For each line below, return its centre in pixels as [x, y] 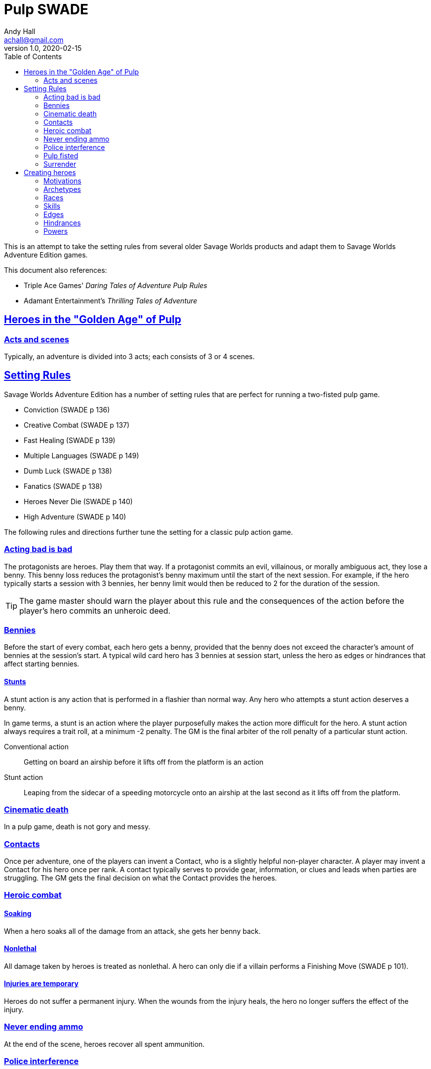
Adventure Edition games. [46, 255]
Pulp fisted [61, 155]
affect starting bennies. [42, 664]
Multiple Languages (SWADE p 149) [81, 455]
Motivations [62, 181]
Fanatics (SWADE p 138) [63, 486]
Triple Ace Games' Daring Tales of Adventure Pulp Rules [116, 285]
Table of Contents [33, 56]
